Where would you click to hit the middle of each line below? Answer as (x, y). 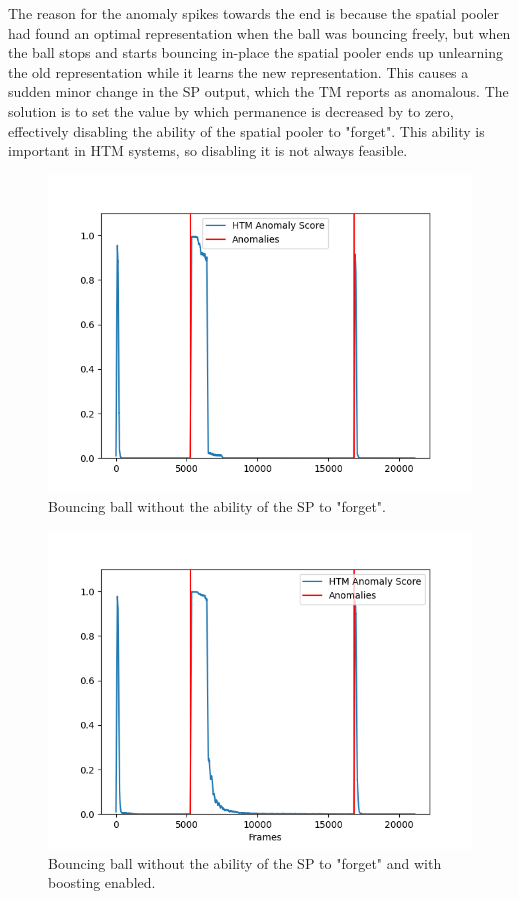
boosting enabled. (102, 882)
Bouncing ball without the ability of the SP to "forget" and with (245, 862)
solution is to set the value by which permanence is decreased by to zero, (231, 110)
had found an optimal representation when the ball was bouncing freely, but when (259, 32)
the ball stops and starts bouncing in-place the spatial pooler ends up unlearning (255, 52)
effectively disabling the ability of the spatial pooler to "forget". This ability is (246, 130)
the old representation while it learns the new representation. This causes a (238, 71)
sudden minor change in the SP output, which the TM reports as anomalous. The (258, 91)
